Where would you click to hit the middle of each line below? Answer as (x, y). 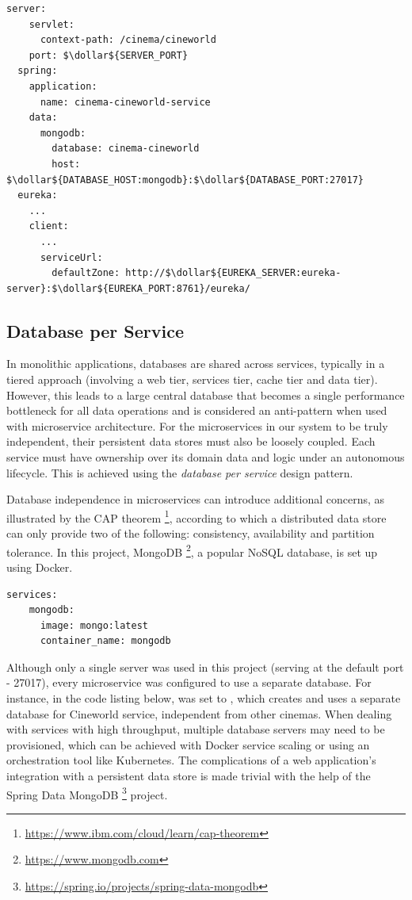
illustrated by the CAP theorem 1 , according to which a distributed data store (196, 516)
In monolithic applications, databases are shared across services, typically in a (196, 364)
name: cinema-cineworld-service (125, 102)
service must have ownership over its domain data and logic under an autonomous (206, 457)
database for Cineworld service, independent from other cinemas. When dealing (199, 713)
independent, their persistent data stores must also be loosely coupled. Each (191, 441)
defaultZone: (86, 273)
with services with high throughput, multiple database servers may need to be (196, 729)
